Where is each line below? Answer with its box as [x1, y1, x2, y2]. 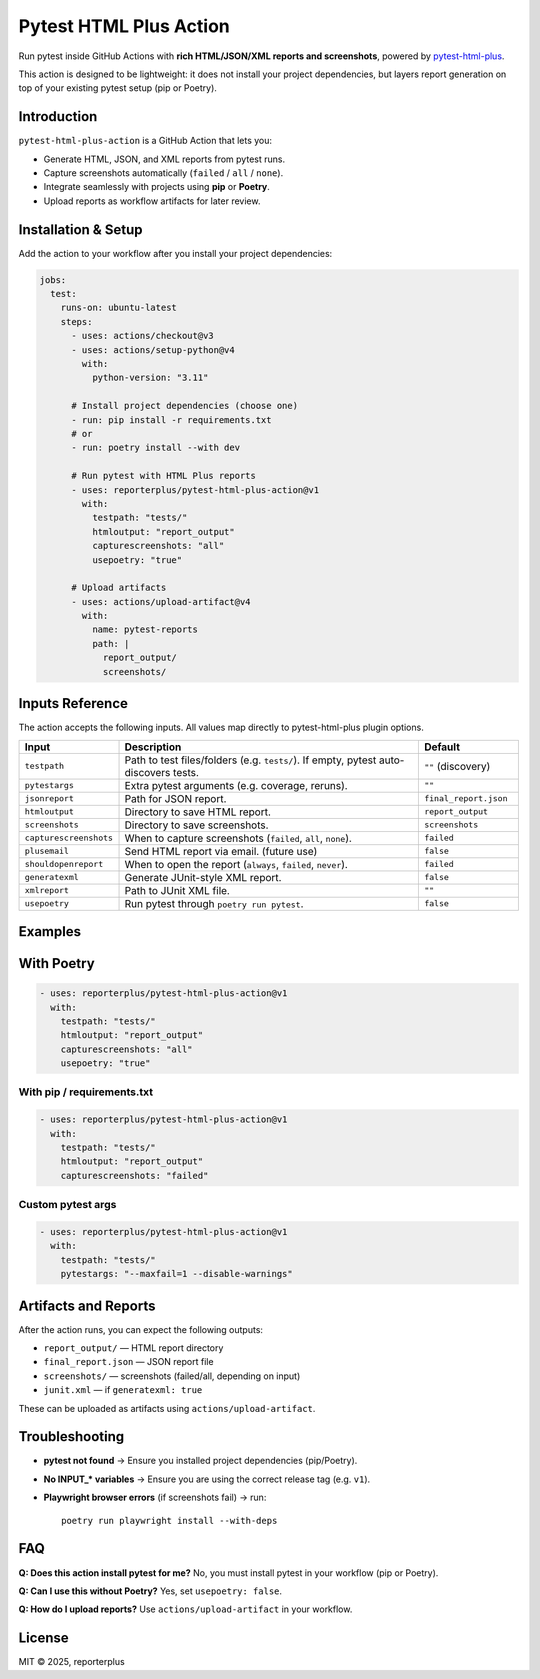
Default [423, 740, 460, 754]
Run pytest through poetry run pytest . [124, 896, 304, 910]
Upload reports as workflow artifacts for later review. [43, 195, 261, 207]
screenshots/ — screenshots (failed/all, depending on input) [43, 1370, 301, 1382]
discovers [124, 765, 171, 779]
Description [124, 740, 182, 754]
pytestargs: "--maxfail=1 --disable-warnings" [60, 1268, 294, 1280]
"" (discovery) [423, 759, 491, 773]
